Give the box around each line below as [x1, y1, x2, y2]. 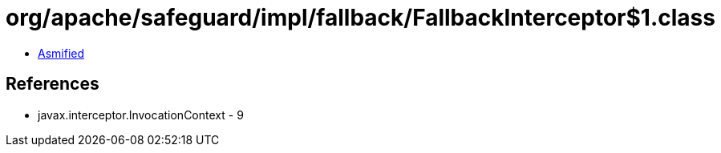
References [6, 74, 99, 95]
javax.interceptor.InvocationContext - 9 [38, 107, 244, 122]
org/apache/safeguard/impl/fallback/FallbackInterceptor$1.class [6, 4, 715, 31]
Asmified [38, 46, 85, 60]
